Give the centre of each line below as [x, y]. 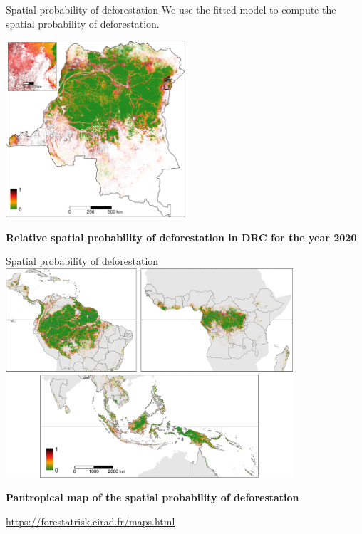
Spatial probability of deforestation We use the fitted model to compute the [171, 9]
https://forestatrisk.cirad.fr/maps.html [90, 522]
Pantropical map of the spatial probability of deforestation [152, 497]
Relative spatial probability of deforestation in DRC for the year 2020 [181, 237]
